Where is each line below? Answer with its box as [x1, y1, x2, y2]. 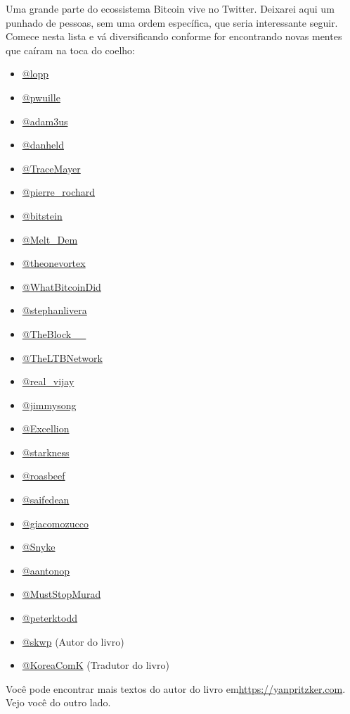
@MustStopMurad [22, 587, 101, 601]
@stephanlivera [22, 303, 87, 318]
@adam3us [22, 113, 68, 128]
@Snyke [22, 539, 56, 554]
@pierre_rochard [22, 184, 96, 199]
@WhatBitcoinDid [22, 279, 101, 294]
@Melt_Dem [22, 232, 78, 246]
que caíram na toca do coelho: [6, 42, 135, 57]
